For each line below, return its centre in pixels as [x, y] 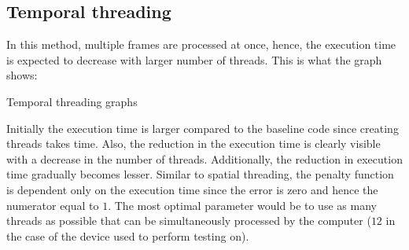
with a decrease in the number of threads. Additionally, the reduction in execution [204, 158]
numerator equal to [53, 205]
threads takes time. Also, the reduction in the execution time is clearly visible [193, 143]
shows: [22, 75]
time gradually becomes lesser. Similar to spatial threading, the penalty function [200, 174]
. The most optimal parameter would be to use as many [242, 205]
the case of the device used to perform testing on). [128, 235]
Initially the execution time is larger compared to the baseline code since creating [203, 128]
